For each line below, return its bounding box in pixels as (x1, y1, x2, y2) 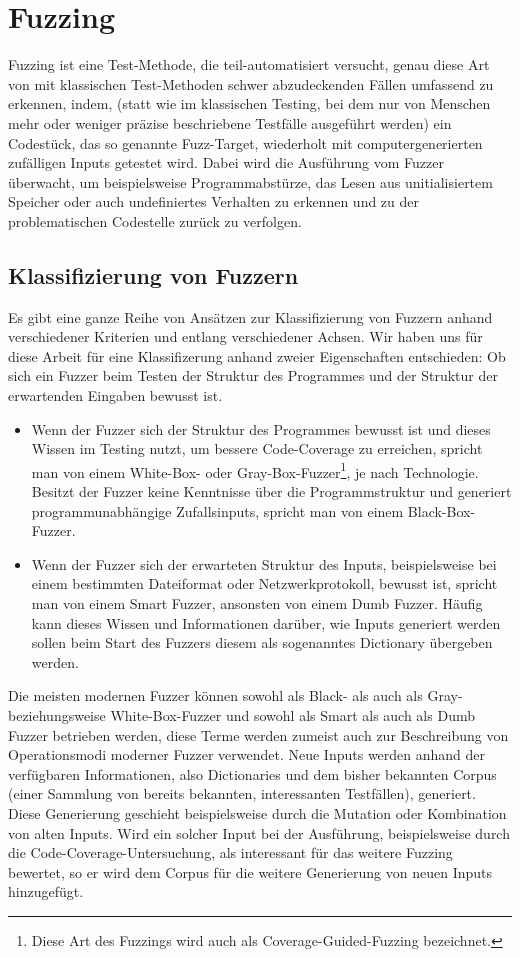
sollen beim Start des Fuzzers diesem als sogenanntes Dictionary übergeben (31, 632, 493, 653)
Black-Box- (407, 500, 476, 521)
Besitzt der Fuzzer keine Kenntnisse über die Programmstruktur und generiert (31, 481, 512, 502)
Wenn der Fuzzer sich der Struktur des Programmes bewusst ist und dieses (31, 418, 491, 439)
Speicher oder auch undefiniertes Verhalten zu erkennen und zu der (8, 191, 420, 212)
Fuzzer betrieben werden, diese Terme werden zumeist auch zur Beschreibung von (8, 724, 509, 745)
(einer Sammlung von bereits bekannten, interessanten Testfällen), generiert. (8, 783, 476, 804)
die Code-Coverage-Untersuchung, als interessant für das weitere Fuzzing (8, 842, 453, 863)
